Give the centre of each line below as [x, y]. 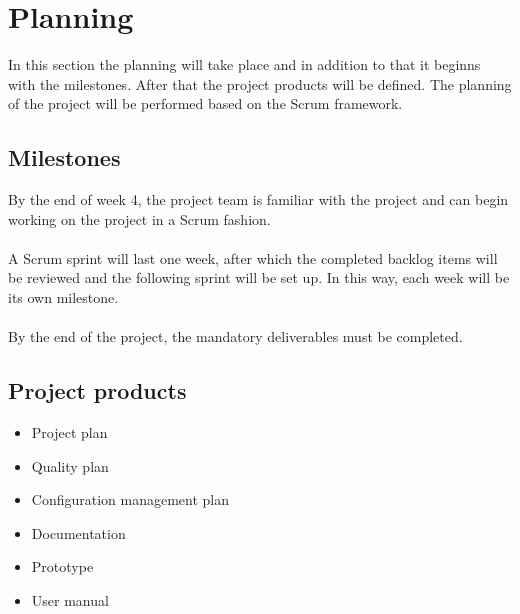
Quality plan [70, 465]
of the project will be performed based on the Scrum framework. [205, 103]
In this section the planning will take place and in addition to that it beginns [244, 64]
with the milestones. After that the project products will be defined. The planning [260, 83]
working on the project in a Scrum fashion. [139, 218]
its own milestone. [63, 297]
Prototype [62, 566]
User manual [70, 600]
